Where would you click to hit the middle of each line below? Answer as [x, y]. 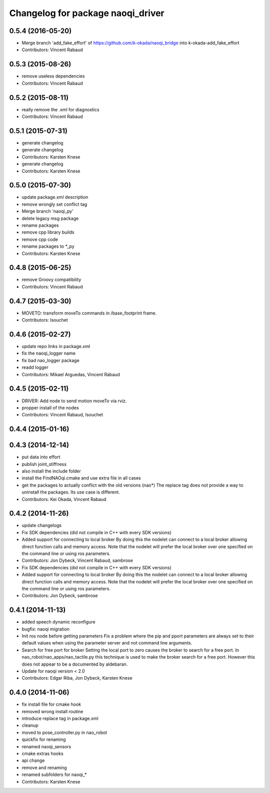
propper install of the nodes [50, 408]
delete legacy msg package [50, 218]
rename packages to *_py [48, 246]
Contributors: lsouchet [45, 320]
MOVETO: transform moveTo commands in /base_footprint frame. [89, 313]
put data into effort [41, 457]
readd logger [35, 367]
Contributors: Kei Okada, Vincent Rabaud [64, 499]
